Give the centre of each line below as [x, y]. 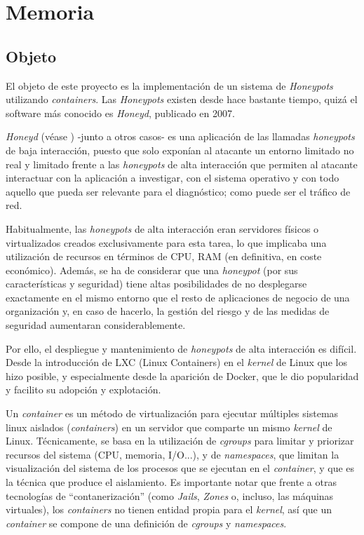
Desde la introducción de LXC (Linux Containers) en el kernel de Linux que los [176, 362]
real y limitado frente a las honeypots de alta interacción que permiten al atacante [182, 164]
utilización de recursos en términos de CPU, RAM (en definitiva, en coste [164, 256]
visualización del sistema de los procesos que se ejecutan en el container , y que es [180, 468]
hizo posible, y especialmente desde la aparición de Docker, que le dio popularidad [182, 375]
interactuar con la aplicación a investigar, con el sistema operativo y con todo [173, 178]
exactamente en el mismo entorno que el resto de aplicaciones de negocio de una [178, 297]
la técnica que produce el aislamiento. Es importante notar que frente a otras [171, 482]
